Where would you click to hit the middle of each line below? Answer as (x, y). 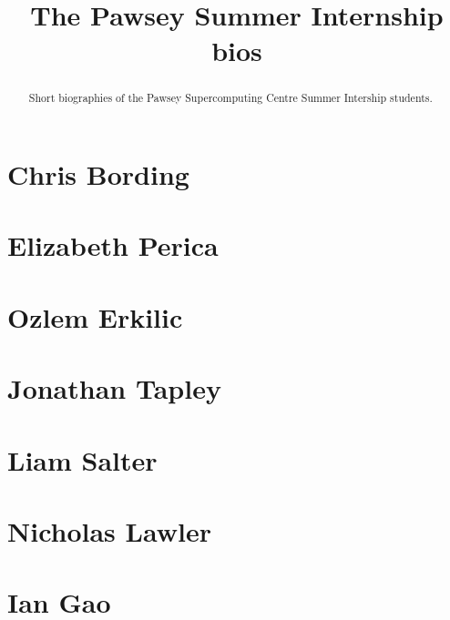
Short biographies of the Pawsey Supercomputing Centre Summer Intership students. (230, 98)
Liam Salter (82, 459)
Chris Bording (98, 174)
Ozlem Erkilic (95, 316)
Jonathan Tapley (114, 388)
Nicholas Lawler (109, 530)
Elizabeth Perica (113, 245)
